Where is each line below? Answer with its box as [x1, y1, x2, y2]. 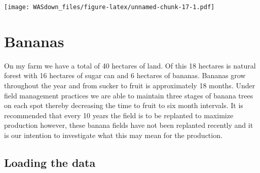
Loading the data [4, 154, 96, 170]
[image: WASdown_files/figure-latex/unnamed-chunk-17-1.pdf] [4, 4, 215, 11]
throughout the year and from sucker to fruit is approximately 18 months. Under [4, 80, 255, 90]
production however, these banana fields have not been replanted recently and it [4, 120, 253, 130]
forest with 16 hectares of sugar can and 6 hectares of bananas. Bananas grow [4, 70, 246, 81]
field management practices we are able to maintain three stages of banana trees [4, 90, 253, 100]
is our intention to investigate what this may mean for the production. [4, 129, 222, 140]
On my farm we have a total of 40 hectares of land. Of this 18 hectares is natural [4, 60, 256, 71]
